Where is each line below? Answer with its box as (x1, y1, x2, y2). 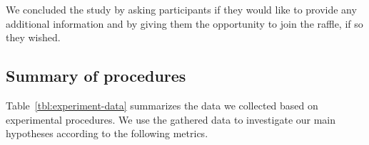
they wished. (6, 30, 61, 45)
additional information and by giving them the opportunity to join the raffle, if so (6, 16, 363, 31)
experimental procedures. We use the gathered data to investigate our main (6, 112, 336, 127)
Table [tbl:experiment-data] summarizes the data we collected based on (6, 97, 318, 112)
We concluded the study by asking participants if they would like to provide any (6, 2, 357, 16)
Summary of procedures (6, 65, 186, 87)
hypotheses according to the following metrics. (6, 126, 208, 141)
